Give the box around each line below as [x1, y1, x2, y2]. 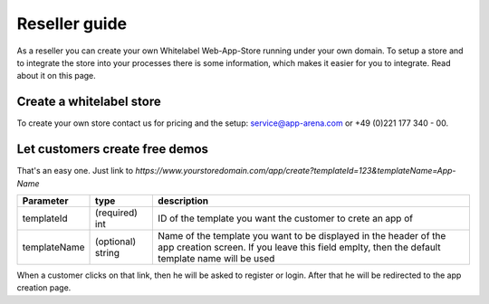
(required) [95, 206, 138, 219]
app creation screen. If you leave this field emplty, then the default [158, 241, 441, 253]
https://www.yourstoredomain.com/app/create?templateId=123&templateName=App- [135, 166, 456, 176]
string [95, 246, 120, 259]
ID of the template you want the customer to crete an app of [158, 212, 414, 224]
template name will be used [158, 252, 275, 264]
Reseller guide [16, 14, 128, 33]
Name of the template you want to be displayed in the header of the [158, 229, 446, 242]
